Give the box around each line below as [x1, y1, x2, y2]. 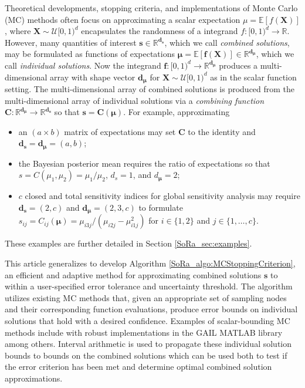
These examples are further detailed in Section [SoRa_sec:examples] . [5, 237, 252, 249]
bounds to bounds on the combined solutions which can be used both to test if [5, 349, 287, 361]
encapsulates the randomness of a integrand [81, 25, 238, 37]
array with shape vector [50, 70, 135, 83]
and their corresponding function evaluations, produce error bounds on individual [5, 303, 298, 315]
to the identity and [188, 125, 256, 137]
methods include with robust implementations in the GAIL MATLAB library [5, 326, 283, 338]
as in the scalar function [210, 70, 297, 83]
